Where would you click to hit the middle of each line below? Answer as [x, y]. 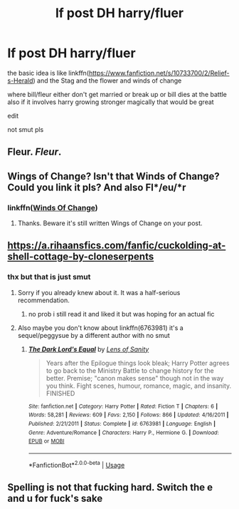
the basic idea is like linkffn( [48, 73]
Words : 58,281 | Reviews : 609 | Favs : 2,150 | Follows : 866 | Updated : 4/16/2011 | [128, 415]
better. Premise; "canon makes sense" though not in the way [135, 378]
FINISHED [60, 393]
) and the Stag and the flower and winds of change [107, 81]
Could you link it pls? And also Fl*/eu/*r [97, 187]
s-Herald [20, 81]
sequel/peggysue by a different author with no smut [94, 335]
